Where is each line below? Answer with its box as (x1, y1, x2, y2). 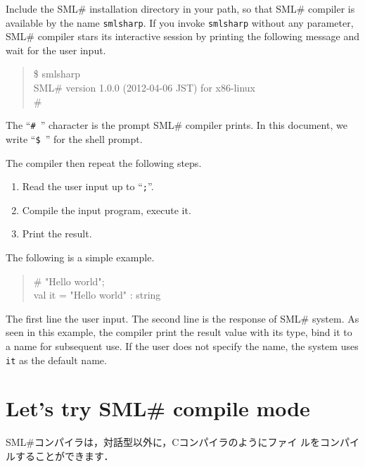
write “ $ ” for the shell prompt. (6, 131, 143, 146)
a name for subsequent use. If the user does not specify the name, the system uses (6, 338, 359, 353)
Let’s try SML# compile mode (6, 394, 310, 423)
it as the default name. (6, 352, 107, 367)
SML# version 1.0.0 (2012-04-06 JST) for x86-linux (33, 80, 255, 95)
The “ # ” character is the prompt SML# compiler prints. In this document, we (6, 118, 347, 132)
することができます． (15, 448, 114, 463)
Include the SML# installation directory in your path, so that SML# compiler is (6, 1, 355, 15)
